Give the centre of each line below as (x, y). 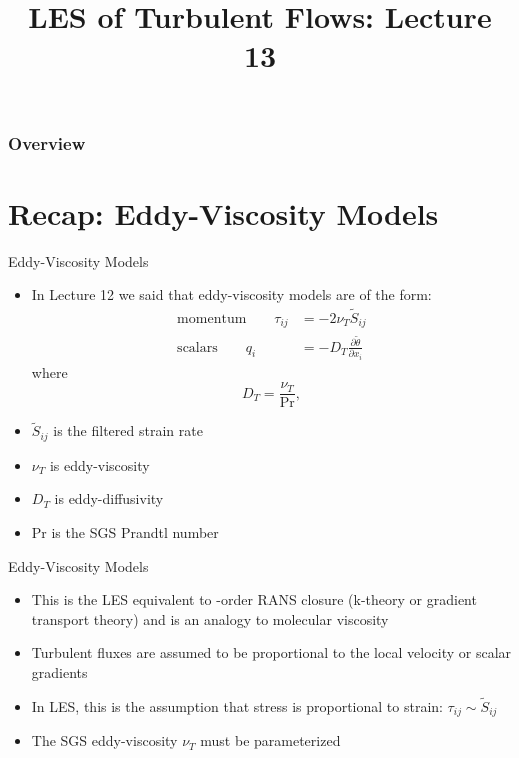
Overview (47, 142)
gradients (59, 672)
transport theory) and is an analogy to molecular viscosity (210, 618)
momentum (212, 319)
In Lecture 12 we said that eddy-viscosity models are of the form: (231, 294)
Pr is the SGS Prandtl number (125, 532)
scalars (197, 347)
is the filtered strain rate (128, 430)
